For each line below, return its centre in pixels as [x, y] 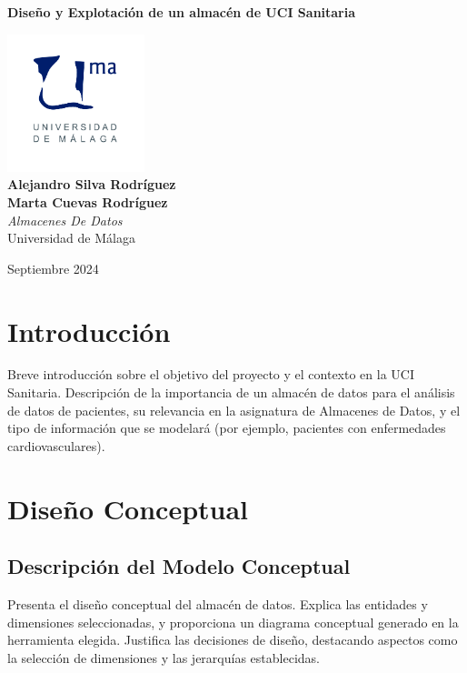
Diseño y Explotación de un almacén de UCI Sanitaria [182, 12]
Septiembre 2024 [53, 268]
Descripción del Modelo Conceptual [179, 566]
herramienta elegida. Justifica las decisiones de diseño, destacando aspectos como [233, 640]
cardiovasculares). [56, 445]
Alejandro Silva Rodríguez [92, 184]
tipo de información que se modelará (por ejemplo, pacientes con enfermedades [227, 428]
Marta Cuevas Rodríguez [88, 201]
